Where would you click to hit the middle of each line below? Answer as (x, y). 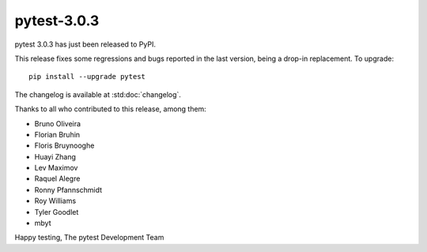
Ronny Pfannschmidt (68, 190)
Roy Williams (55, 201)
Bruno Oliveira (58, 123)
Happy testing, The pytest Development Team (89, 238)
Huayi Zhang (55, 156)
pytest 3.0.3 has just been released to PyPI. (85, 44)
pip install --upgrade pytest (87, 77)
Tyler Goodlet (57, 212)
